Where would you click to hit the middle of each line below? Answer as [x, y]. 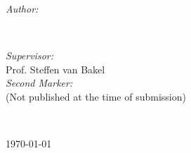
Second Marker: [39, 83]
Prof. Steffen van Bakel [55, 69]
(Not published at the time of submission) [96, 96]
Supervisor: [29, 56]
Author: [22, 8]
